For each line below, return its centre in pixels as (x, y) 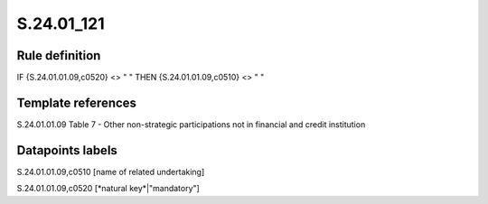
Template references (77, 102)
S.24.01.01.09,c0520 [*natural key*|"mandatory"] (108, 189)
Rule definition (59, 56)
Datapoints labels (67, 150)
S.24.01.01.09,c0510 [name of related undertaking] (111, 172)
